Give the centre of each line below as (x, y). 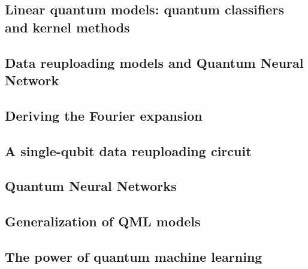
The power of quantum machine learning (134, 256)
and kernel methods (67, 27)
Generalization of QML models (103, 221)
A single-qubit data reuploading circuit (128, 150)
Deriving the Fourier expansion (104, 115)
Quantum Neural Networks (91, 186)
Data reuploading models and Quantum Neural (154, 62)
